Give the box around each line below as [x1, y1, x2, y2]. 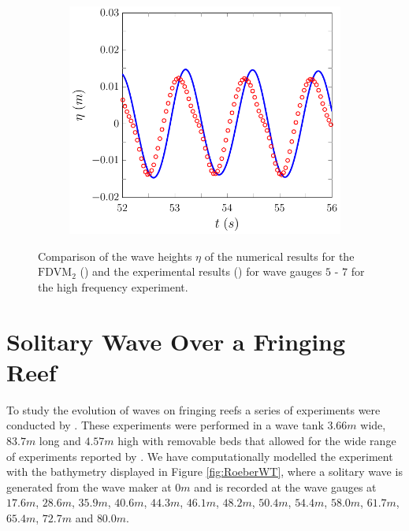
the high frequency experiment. [38, 278, 188, 295]
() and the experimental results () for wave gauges [80, 263, 322, 280]
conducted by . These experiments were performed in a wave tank [6, 417, 324, 433]
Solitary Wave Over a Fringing [6, 325, 346, 357]
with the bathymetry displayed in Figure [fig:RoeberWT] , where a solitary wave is [6, 463, 403, 480]
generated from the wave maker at [6, 478, 172, 495]
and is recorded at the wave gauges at [194, 478, 377, 495]
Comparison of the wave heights [38, 247, 192, 264]
